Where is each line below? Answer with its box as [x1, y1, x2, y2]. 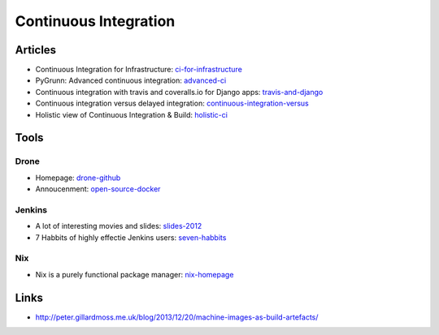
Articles [15, 43, 57, 57]
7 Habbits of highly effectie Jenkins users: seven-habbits [35, 232, 227, 243]
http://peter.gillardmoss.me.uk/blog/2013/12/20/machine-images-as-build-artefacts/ [35, 312, 319, 322]
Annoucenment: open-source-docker [35, 184, 161, 194]
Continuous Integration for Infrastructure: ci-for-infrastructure [35, 65, 243, 75]
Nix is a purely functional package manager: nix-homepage [35, 269, 234, 279]
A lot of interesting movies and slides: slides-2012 [35, 221, 202, 231]
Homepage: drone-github [35, 173, 121, 183]
